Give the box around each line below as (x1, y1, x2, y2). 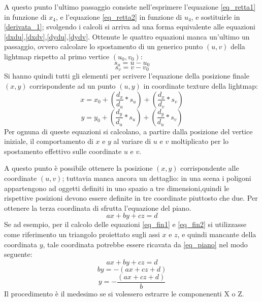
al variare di (113, 136, 151, 146)
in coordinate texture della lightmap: (143, 81, 258, 91)
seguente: (4, 249, 32, 259)
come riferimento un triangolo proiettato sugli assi (4, 229, 160, 239)
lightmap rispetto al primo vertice (4, 51, 110, 61)
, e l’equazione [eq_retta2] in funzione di (56, 11, 182, 22)
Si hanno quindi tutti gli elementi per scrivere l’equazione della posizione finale (4, 70, 249, 81)
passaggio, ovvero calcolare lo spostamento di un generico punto (4, 41, 203, 52)
